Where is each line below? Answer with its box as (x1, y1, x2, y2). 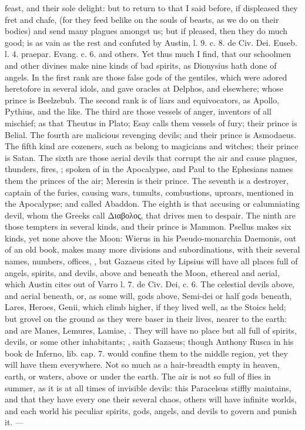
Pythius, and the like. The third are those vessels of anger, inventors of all (5, 105, 272, 117)
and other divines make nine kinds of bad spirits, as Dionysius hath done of (5, 59, 277, 71)
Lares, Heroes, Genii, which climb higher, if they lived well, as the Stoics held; (5, 301, 286, 313)
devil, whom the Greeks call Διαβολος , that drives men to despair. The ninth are (5, 209, 296, 221)
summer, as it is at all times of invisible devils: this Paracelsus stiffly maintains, (5, 381, 291, 394)
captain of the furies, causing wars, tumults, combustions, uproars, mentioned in (5, 186, 294, 198)
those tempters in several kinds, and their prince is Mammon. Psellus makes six (5, 220, 291, 233)
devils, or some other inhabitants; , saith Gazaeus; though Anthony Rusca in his (5, 335, 294, 348)
